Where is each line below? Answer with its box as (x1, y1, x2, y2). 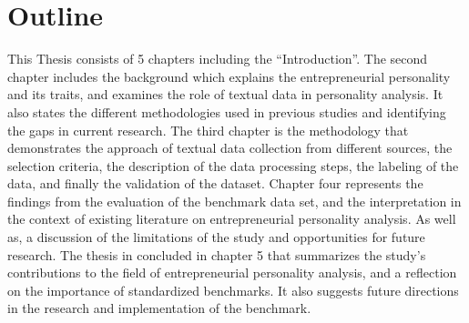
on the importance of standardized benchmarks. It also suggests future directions (7, 280, 459, 299)
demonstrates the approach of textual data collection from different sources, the (7, 138, 453, 157)
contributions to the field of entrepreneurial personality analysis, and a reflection (7, 263, 457, 282)
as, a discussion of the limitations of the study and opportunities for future (7, 227, 425, 247)
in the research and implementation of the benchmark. (7, 298, 311, 318)
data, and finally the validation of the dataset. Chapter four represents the (7, 174, 423, 193)
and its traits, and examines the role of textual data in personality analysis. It (7, 85, 444, 104)
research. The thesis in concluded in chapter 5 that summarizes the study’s (7, 245, 426, 264)
